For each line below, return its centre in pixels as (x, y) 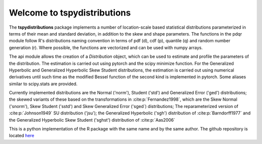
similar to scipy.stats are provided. (43, 84)
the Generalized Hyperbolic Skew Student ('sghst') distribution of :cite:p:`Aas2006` (92, 120)
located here (22, 136)
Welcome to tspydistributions (70, 13)
